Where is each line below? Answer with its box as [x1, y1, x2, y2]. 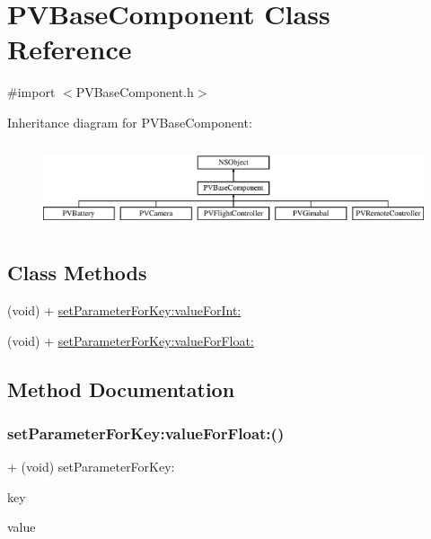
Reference [7, 31, 132, 67]
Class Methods [7, 259, 147, 287]
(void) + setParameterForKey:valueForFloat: [7, 331, 254, 349]
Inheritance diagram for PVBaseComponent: [7, 112, 252, 131]
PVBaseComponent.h [75, 83, 194, 102]
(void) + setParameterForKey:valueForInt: [7, 301, 242, 320]
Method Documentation [7, 375, 235, 402]
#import [7, 83, 56, 102]
